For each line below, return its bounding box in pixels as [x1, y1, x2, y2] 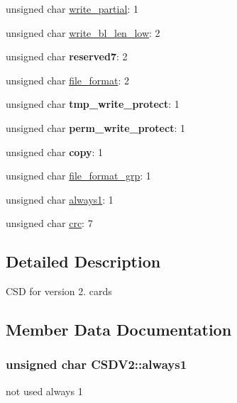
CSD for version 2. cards [6, 284, 112, 299]
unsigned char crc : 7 [6, 216, 93, 231]
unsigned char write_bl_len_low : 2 [6, 25, 160, 40]
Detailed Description [6, 250, 161, 272]
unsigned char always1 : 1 [6, 192, 114, 206]
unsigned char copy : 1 [6, 144, 103, 159]
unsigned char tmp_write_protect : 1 [6, 96, 180, 111]
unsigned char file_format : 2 [6, 72, 130, 87]
